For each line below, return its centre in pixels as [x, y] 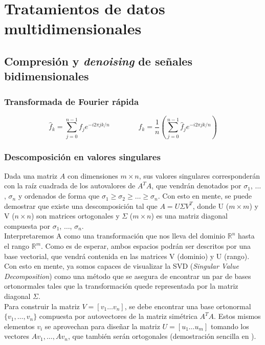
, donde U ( [211, 206]
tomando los [230, 326]
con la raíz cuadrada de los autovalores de [70, 186]
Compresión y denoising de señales [98, 61]
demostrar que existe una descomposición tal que [81, 206]
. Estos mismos [237, 316]
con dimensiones [93, 175]
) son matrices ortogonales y [75, 216]
